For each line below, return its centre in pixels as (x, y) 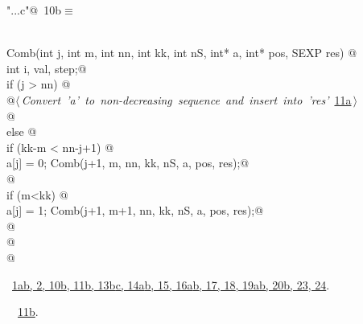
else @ (22, 131)
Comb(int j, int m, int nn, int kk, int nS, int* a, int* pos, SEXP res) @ (182, 53)
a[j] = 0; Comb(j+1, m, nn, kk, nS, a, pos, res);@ (128, 163)
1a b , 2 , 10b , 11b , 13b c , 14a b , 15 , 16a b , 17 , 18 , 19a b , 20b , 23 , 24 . (171, 284)
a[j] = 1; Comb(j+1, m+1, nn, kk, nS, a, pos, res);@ (135, 210)
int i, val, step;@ (47, 68)
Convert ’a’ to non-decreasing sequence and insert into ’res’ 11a (186, 99)
